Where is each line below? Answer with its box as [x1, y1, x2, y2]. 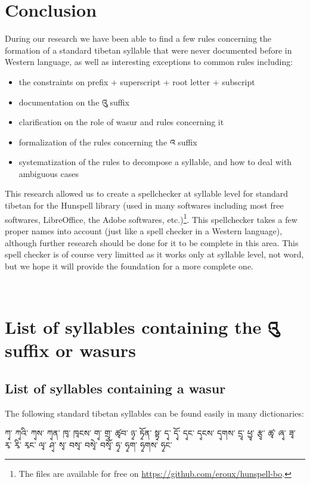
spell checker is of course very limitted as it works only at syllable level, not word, [5, 248, 304, 260]
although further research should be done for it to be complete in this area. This [5, 236, 299, 249]
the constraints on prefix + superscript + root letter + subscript [18, 75, 255, 88]
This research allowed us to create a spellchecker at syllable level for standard [5, 187, 289, 200]
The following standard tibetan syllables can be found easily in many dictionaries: [5, 407, 304, 419]
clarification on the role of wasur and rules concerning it [18, 116, 224, 128]
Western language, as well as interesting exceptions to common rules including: [5, 55, 293, 68]
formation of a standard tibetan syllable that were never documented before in [5, 44, 292, 56]
